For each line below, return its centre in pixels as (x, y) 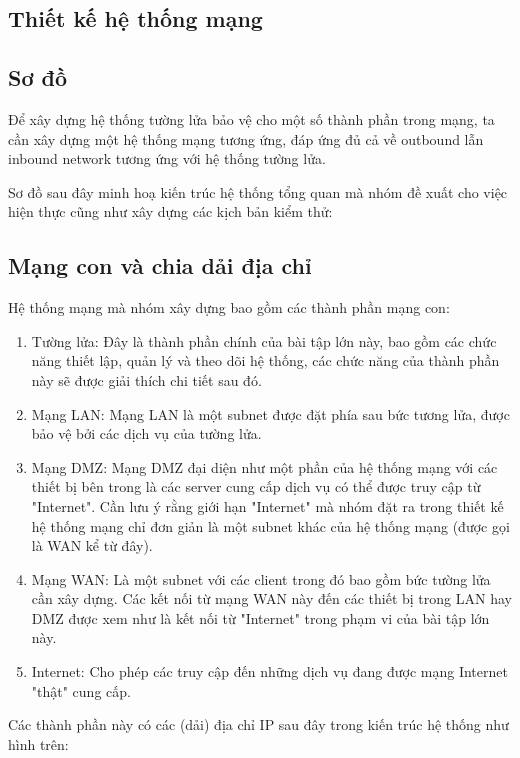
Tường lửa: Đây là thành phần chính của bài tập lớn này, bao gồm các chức (264, 340)
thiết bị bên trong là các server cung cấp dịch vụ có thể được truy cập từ (256, 486)
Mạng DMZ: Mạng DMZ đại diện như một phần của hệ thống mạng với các (264, 466)
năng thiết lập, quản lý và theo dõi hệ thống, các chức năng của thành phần (265, 360)
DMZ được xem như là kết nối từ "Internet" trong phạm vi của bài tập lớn (260, 617)
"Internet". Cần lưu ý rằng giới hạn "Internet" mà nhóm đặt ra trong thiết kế (267, 505)
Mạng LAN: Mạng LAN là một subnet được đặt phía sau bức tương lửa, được (270, 413)
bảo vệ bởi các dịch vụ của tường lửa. (146, 433)
